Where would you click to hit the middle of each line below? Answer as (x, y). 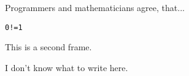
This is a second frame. (48, 47)
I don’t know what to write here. (67, 67)
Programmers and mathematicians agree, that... (95, 7)
